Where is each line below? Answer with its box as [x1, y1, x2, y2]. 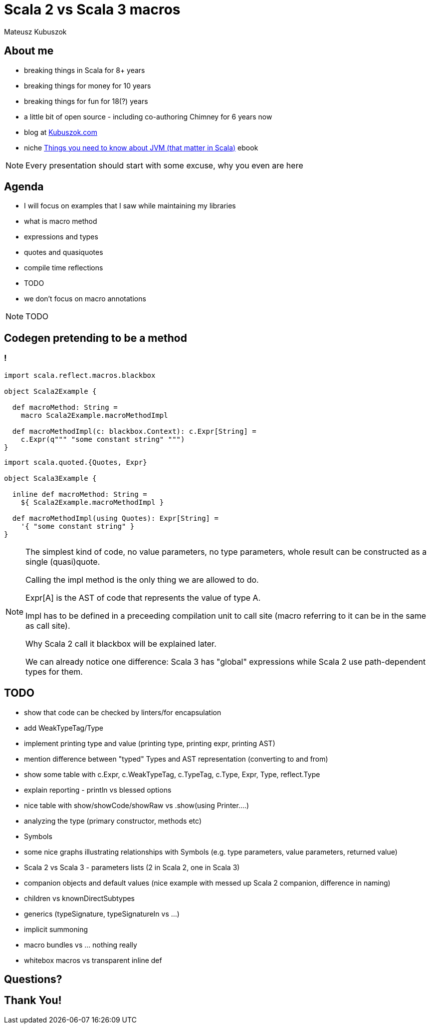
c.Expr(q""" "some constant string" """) [20, 435, 185, 443]
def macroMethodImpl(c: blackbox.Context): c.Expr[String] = [12, 427, 256, 435]
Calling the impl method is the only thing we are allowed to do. [25, 574, 259, 585]
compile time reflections [24, 263, 103, 272]
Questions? [4, 973, 62, 986]
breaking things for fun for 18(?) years [24, 96, 148, 105]
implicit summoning [24, 925, 88, 934]
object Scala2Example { [4, 387, 97, 395]
